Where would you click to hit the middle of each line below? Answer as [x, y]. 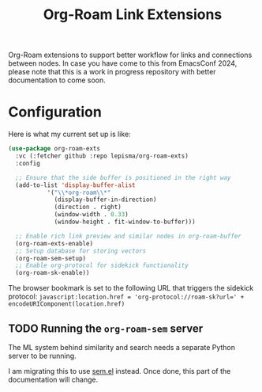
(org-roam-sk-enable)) [52, 273]
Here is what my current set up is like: [70, 134]
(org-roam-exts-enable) [54, 243]
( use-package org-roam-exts [54, 149]
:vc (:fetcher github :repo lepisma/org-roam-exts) [102, 156]
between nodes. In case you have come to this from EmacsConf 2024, [123, 63]
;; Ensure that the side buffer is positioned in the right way [123, 177]
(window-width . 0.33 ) [91, 215]
